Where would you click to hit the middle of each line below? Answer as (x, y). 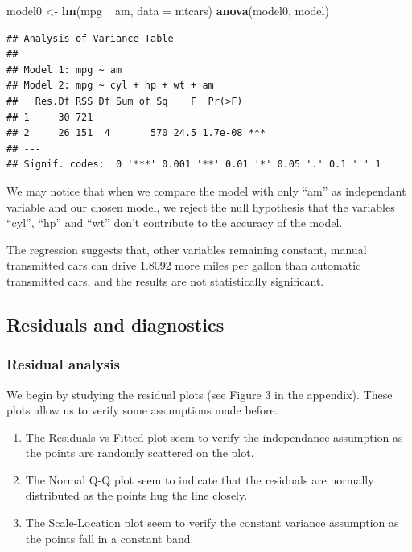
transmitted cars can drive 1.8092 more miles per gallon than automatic (184, 265)
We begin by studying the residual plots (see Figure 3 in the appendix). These (200, 394)
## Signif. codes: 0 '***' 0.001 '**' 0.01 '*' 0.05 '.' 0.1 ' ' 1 (194, 165)
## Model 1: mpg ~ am (64, 70)
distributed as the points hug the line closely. (136, 495)
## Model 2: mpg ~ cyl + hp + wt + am (110, 86)
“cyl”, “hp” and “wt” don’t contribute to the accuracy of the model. (175, 222)
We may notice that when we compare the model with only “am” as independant (206, 190)
